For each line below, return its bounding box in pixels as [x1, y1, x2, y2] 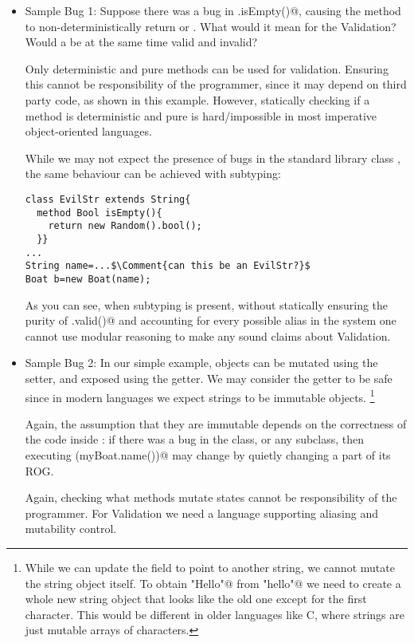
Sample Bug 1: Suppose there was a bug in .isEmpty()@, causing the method [25, 2, 401, 18]
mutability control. [25, 520, 117, 537]
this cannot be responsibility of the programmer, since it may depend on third [25, 76, 407, 93]
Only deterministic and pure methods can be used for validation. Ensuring [25, 60, 389, 77]
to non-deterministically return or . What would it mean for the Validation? [25, 18, 396, 34]
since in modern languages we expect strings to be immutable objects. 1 [25, 386, 375, 405]
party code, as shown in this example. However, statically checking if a [25, 91, 370, 108]
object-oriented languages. [25, 123, 152, 140]
